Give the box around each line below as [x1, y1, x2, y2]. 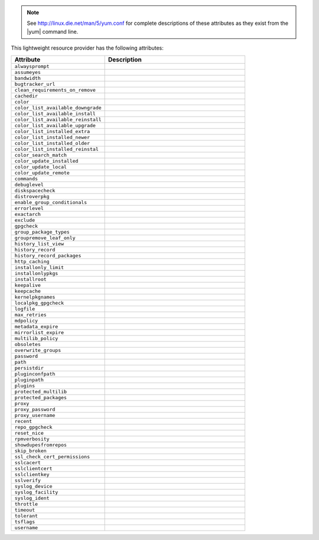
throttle [14, 500, 38, 507]
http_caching [14, 258, 50, 264]
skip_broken [14, 447, 47, 454]
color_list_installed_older [14, 140, 90, 146]
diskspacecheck [14, 187, 56, 193]
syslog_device [14, 483, 53, 489]
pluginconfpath [14, 370, 56, 377]
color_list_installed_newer [14, 134, 90, 140]
